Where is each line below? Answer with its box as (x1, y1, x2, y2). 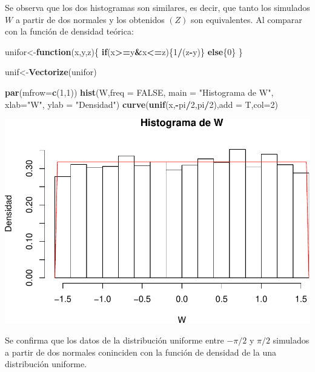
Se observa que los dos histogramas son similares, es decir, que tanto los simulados (5, 1, 310, 13)
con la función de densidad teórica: (5, 25, 134, 38)
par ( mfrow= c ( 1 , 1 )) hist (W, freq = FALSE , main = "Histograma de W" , (5, 85, 274, 98)
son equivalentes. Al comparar (191, 13, 302, 25)
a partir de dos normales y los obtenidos (15, 13, 165, 25)
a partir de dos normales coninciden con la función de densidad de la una (5, 345, 276, 358)
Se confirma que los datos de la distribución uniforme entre (5, 334, 224, 347)
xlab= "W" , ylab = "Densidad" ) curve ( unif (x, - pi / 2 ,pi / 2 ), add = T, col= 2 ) (5, 98, 278, 110)
